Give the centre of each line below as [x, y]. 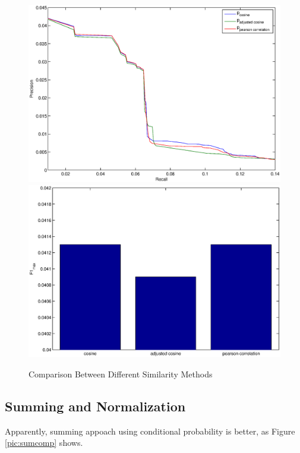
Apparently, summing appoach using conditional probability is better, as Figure [150, 431]
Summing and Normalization [95, 406]
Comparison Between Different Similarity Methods [121, 374]
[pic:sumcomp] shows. [44, 443]
